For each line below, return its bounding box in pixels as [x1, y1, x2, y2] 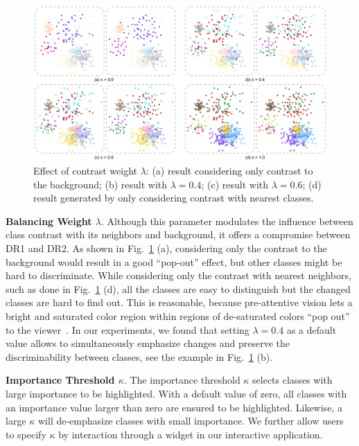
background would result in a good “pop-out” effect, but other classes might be [6, 254, 342, 269]
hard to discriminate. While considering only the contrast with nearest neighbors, [6, 268, 351, 283]
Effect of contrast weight [33, 163, 138, 178]
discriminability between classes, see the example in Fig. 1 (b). [6, 349, 273, 364]
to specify [6, 427, 46, 441]
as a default [286, 322, 337, 337]
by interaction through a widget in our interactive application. [58, 427, 323, 441]
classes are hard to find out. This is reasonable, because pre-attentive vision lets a [6, 295, 353, 310]
